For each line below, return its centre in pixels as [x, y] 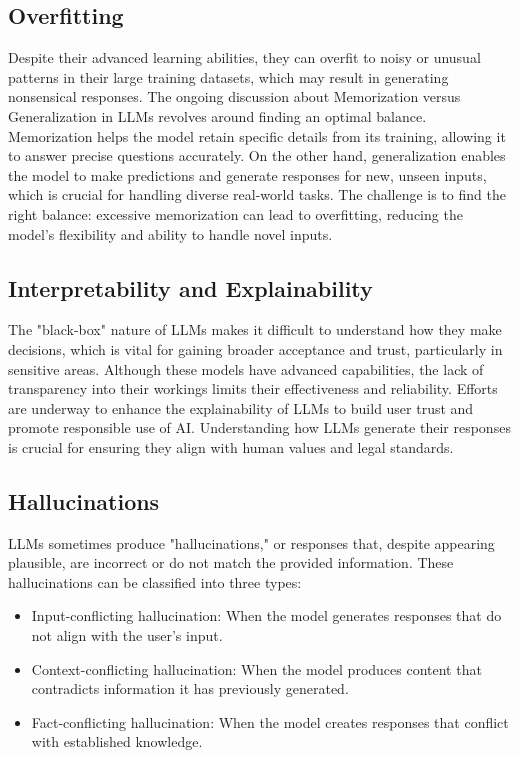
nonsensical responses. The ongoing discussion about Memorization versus [234, 96]
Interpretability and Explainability [190, 287]
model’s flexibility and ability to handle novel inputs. [170, 233]
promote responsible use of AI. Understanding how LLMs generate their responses [259, 427]
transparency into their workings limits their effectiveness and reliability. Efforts [253, 388]
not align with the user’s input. [127, 635]
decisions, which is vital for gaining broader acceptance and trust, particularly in [255, 348]
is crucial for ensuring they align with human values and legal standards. [231, 446]
